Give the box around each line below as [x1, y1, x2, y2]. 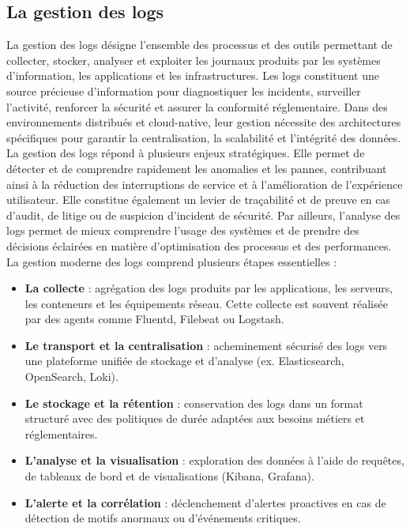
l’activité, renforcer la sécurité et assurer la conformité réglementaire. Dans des [6, 98, 388, 115]
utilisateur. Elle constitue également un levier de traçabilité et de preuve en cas [6, 191, 390, 208]
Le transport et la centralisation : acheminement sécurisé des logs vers [24, 337, 388, 353]
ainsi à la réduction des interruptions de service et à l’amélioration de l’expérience [6, 175, 403, 192]
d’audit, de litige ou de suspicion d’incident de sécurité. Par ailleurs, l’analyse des [6, 206, 401, 223]
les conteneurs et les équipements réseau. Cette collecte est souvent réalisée [24, 295, 388, 311]
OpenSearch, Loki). [24, 368, 118, 385]
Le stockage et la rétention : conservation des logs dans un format [24, 394, 363, 411]
